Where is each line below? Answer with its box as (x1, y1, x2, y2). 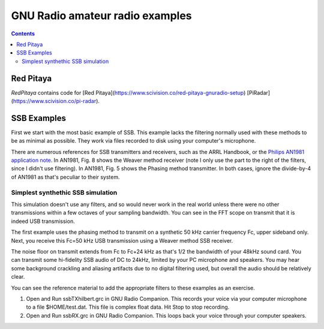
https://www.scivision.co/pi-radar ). (13, 98, 100, 105)
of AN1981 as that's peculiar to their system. (11, 173, 120, 180)
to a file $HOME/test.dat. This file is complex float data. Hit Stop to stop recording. (26, 303, 230, 311)
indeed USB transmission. (11, 218, 75, 225)
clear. (11, 273, 25, 280)
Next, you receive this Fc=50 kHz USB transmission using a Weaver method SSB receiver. (11, 237, 233, 244)
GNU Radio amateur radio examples (11, 9, 192, 22)
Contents (11, 30, 35, 37)
